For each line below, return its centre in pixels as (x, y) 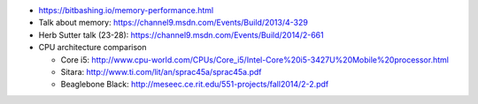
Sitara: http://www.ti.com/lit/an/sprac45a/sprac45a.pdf (161, 71)
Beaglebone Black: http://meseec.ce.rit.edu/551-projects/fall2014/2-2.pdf (195, 85)
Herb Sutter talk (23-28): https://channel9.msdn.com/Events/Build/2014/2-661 (181, 34)
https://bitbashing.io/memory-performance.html (126, 10)
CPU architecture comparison (93, 48)
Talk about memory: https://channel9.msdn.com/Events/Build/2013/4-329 (173, 23)
